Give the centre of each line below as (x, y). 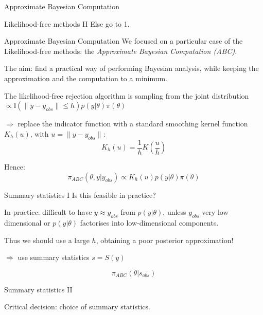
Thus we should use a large (47, 240)
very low (215, 212)
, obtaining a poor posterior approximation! (165, 240)
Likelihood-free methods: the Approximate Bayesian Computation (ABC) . (121, 51)
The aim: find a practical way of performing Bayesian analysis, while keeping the (131, 68)
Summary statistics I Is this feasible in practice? (80, 194)
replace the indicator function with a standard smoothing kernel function (133, 124)
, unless (174, 212)
